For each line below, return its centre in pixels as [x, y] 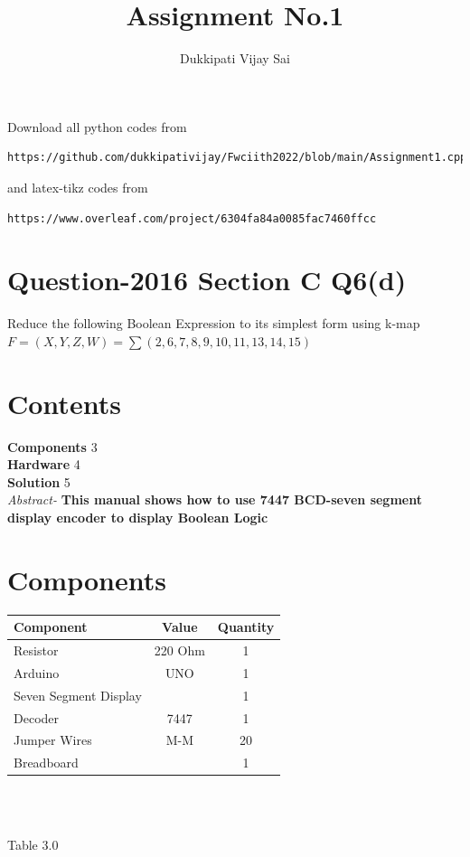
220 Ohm [179, 650]
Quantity [246, 627]
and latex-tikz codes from [78, 187]
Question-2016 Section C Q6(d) [207, 280]
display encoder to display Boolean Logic [138, 517]
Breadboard [46, 763]
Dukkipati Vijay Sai [235, 58]
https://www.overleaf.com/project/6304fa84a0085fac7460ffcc [192, 218]
